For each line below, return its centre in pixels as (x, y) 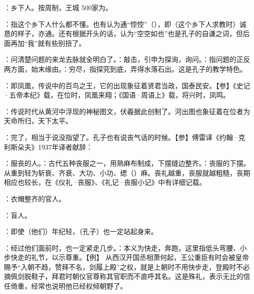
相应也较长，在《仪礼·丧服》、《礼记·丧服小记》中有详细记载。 (105, 182)
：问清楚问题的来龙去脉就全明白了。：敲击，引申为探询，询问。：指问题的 (120, 59)
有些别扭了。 (65, 43)
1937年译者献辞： (65, 147)
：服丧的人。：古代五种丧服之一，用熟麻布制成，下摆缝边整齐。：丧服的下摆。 (127, 163)
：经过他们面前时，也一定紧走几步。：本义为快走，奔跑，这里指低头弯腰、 (122, 247)
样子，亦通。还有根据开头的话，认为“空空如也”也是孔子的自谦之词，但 (130, 33)
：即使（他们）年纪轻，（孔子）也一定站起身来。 (81, 231)
